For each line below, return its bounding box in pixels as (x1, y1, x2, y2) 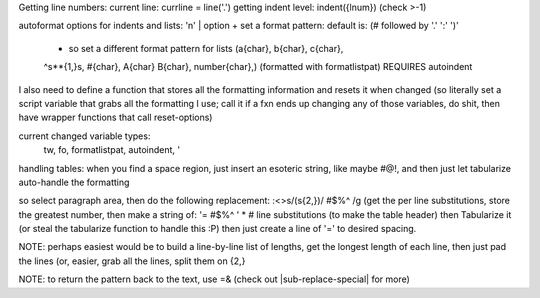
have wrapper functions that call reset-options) (18, 111, 213, 124)
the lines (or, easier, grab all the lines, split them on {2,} (18, 255, 246, 267)
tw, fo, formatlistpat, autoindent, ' (43, 144, 180, 156)
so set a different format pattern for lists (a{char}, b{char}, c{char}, (68, 42, 344, 54)
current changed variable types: (18, 130, 151, 142)
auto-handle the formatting (18, 176, 130, 188)
